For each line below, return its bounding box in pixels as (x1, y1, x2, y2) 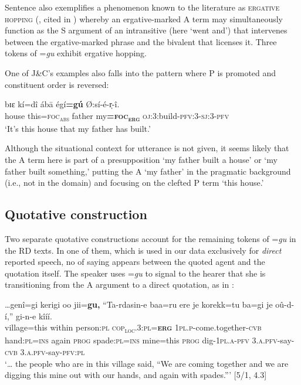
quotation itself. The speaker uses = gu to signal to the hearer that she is (5, 267, 266, 279)
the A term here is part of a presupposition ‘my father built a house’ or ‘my (5, 154, 278, 166)
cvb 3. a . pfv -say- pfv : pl (5, 345, 85, 357)
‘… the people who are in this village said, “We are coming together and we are (5, 357, 289, 369)
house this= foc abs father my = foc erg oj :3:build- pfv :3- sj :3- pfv (5, 109, 229, 123)
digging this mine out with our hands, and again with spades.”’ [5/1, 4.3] (5, 369, 267, 381)
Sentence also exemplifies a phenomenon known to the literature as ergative (5, 1, 280, 13)
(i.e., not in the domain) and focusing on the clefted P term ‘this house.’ (5, 176, 264, 189)
